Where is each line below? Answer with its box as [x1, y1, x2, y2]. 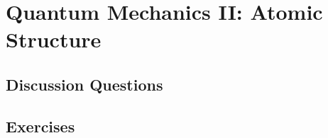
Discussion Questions [6, 73, 163, 95]
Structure [6, 25, 102, 54]
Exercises [6, 115, 75, 137]
